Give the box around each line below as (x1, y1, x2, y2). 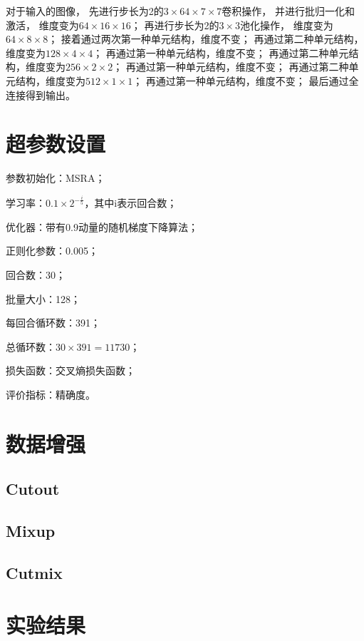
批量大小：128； (6, 291, 80, 306)
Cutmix (6, 561, 63, 583)
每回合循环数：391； (6, 315, 100, 330)
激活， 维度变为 (6, 17, 79, 32)
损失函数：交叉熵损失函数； (6, 363, 135, 378)
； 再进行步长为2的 (130, 17, 219, 32)
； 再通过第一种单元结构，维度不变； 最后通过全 (132, 73, 359, 88)
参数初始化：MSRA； (6, 170, 105, 185)
